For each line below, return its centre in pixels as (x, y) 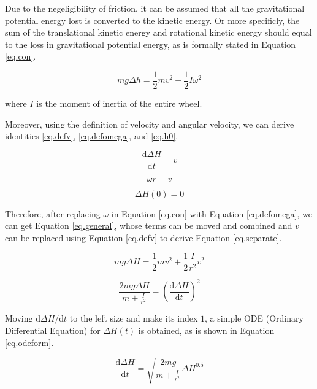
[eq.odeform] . (29, 342)
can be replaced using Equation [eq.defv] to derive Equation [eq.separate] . (143, 238)
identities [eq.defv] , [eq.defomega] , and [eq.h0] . (92, 136)
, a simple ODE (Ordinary (254, 318)
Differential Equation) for (53, 330)
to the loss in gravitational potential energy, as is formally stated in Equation (151, 44)
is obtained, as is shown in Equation (206, 330)
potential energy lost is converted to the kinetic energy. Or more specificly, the (152, 20)
